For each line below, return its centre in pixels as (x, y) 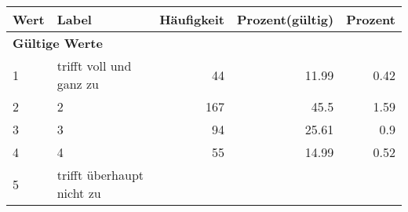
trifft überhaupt (100, 175)
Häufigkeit (192, 19)
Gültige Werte (58, 43)
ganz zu (78, 84)
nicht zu (79, 193)
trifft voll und (94, 66)
